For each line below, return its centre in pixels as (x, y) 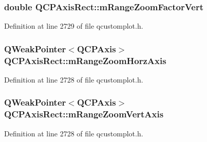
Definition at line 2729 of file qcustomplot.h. (74, 26)
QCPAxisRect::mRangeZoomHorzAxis (85, 60)
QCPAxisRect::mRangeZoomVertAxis (84, 114)
